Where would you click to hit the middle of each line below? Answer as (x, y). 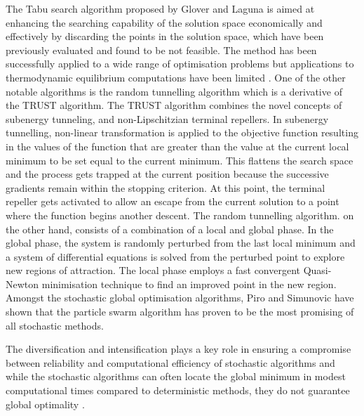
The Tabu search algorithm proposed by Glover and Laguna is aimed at (160, 8)
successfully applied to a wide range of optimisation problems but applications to (180, 64)
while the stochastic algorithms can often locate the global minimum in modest (176, 376)
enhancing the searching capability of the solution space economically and (164, 22)
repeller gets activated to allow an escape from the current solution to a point (173, 201)
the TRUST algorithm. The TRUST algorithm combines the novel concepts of (174, 105)
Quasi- (317, 270)
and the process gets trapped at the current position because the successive (167, 174)
